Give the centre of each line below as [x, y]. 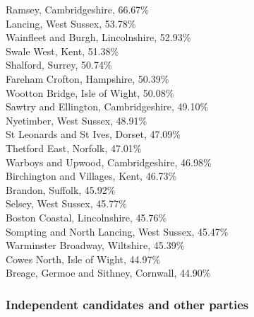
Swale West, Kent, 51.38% [62, 51]
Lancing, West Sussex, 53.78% [71, 23]
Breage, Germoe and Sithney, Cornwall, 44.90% [108, 273]
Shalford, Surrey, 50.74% [59, 65]
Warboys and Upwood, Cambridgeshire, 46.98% [109, 162]
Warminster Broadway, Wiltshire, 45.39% [95, 245]
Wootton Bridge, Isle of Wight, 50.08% [90, 92]
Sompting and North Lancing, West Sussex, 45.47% [117, 231]
